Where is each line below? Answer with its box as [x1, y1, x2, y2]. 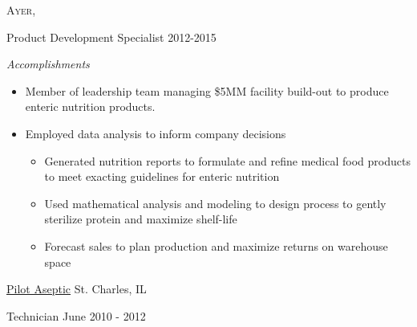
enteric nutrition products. [25, 98, 156, 115]
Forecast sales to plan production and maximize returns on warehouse [44, 237, 388, 254]
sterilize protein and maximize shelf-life [44, 211, 237, 227]
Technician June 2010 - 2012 [6, 307, 146, 324]
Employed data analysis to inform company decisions [25, 125, 286, 141]
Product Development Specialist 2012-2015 [6, 28, 217, 45]
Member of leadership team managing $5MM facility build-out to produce [25, 82, 389, 99]
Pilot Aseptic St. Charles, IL [6, 280, 147, 297]
